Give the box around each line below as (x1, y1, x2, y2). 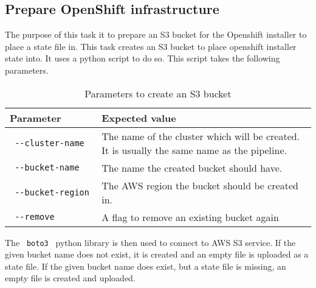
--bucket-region (15, 187, 89, 197)
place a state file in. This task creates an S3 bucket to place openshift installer (5, 40, 297, 52)
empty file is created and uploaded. (5, 272, 136, 284)
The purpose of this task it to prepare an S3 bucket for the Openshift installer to (5, 28, 307, 41)
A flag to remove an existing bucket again (101, 209, 279, 224)
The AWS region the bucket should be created (101, 178, 298, 192)
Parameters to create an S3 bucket (84, 86, 232, 100)
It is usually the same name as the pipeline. (101, 142, 287, 157)
